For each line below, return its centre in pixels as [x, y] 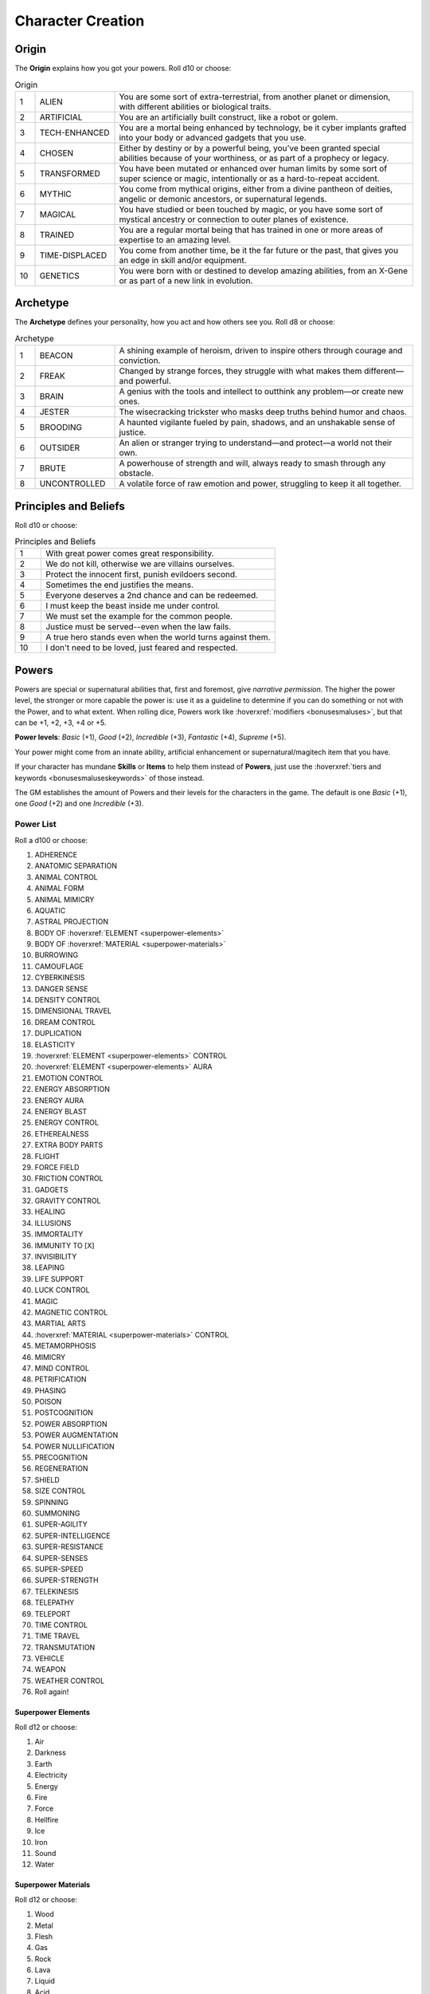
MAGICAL [58, 214]
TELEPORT [53, 1614]
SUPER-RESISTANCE [69, 1547]
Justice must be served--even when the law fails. [138, 627]
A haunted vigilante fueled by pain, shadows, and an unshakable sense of [257, 423]
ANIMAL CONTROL [66, 877]
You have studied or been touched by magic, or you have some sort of [251, 209]
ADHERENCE [56, 854]
